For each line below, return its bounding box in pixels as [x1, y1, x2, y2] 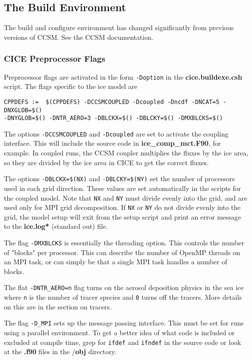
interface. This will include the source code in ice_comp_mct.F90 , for [4, 138, 221, 148]
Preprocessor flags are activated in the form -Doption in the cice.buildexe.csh [4, 71, 242, 82]
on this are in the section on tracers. [4, 301, 112, 311]
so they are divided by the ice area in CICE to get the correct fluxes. [4, 157, 209, 167]
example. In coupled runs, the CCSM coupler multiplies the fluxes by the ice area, [4, 148, 249, 158]
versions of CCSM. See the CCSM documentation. [4, 32, 153, 42]
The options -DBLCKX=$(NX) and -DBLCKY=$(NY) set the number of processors [4, 173, 235, 184]
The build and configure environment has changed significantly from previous [4, 22, 234, 33]
